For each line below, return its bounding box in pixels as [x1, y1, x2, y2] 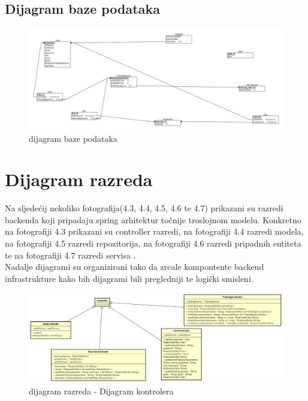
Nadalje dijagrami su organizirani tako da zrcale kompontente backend [5, 260, 264, 273]
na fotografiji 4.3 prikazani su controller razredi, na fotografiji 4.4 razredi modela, [5, 225, 304, 238]
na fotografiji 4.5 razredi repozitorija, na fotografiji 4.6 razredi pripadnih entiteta [5, 237, 301, 250]
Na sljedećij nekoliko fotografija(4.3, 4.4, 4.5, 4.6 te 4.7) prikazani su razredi [5, 202, 283, 214]
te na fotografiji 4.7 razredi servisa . [5, 248, 136, 261]
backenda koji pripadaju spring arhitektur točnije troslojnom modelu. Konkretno [5, 213, 301, 226]
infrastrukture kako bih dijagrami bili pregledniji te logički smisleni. [5, 272, 253, 284]
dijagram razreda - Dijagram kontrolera [29, 384, 174, 397]
